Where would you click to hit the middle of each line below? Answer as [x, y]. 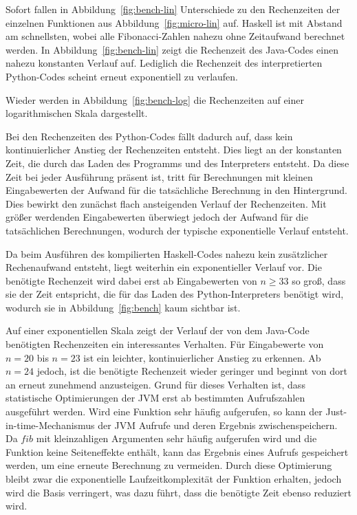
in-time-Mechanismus [50, 425]
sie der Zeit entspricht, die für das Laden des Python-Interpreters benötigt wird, [175, 294]
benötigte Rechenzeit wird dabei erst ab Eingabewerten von [131, 280]
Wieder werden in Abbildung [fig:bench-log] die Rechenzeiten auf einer [155, 99]
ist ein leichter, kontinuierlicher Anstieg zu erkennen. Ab [202, 357]
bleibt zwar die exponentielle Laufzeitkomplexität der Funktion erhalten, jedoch [174, 479]
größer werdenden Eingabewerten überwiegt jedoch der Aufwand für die [157, 217]
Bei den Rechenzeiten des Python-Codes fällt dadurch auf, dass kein [149, 136]
